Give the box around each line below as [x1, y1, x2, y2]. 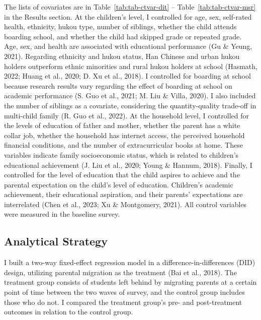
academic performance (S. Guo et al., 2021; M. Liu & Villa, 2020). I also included [4, 90, 256, 101]
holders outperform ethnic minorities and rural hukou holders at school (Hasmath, [4, 60, 257, 71]
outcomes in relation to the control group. [4, 306, 133, 317]
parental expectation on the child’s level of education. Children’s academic [4, 179, 233, 189]
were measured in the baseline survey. [4, 209, 120, 219]
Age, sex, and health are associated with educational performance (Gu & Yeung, [4, 41, 252, 51]
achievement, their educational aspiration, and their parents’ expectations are [4, 189, 243, 200]
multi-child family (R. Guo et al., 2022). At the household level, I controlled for [4, 110, 249, 120]
